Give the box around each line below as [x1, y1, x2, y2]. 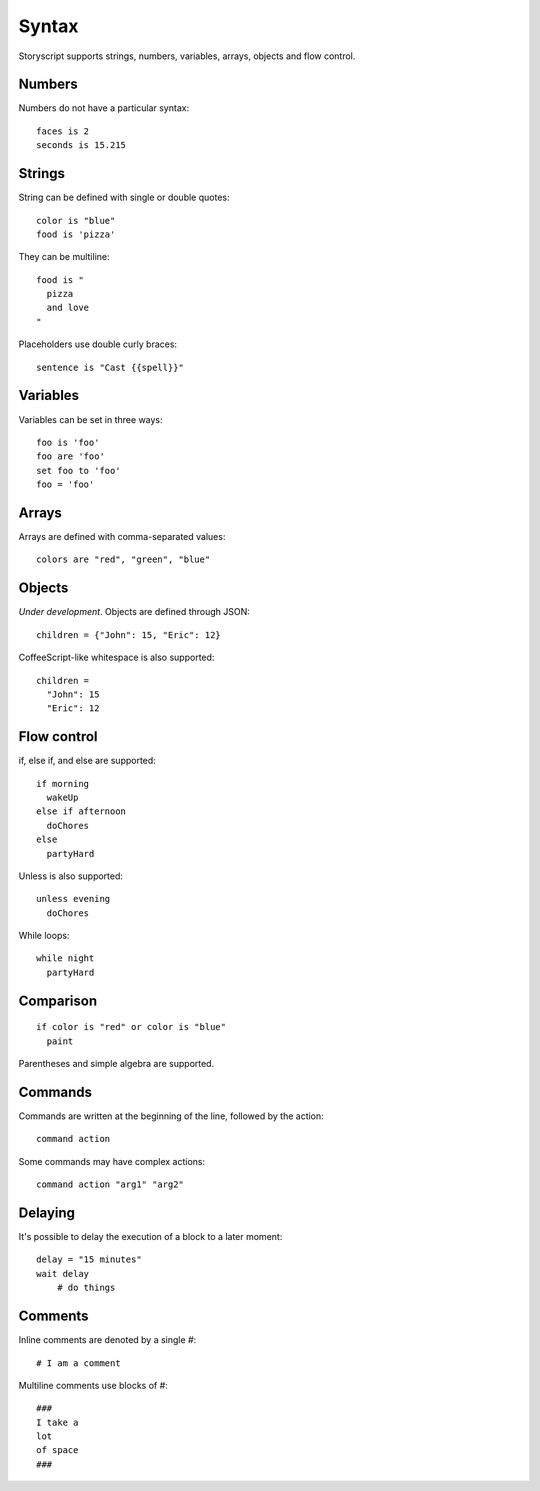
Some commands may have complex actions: [18, 1155, 206, 1167]
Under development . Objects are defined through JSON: [18, 606, 250, 618]
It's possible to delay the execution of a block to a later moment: [18, 1231, 283, 1243]
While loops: [18, 930, 70, 942]
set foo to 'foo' [36, 465, 121, 476]
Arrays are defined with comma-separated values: [18, 531, 226, 543]
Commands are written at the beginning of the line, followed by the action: [18, 1110, 324, 1122]
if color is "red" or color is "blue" [36, 1021, 227, 1033]
